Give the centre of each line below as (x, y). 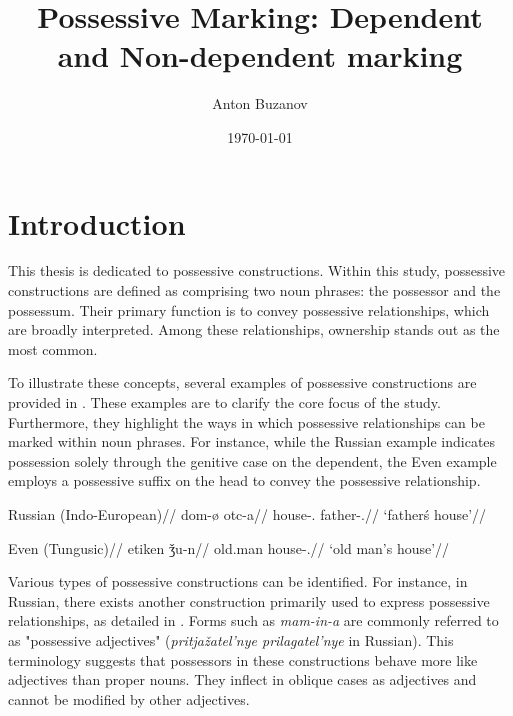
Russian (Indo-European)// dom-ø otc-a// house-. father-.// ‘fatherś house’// (247, 513)
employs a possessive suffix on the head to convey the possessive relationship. (244, 480)
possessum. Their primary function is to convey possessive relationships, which (249, 309)
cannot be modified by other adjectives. (129, 698)
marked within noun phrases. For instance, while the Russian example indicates (252, 441)
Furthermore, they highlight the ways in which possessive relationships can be (246, 421)
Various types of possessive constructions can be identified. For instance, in (238, 581)
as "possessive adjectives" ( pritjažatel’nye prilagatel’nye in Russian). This (231, 639)
